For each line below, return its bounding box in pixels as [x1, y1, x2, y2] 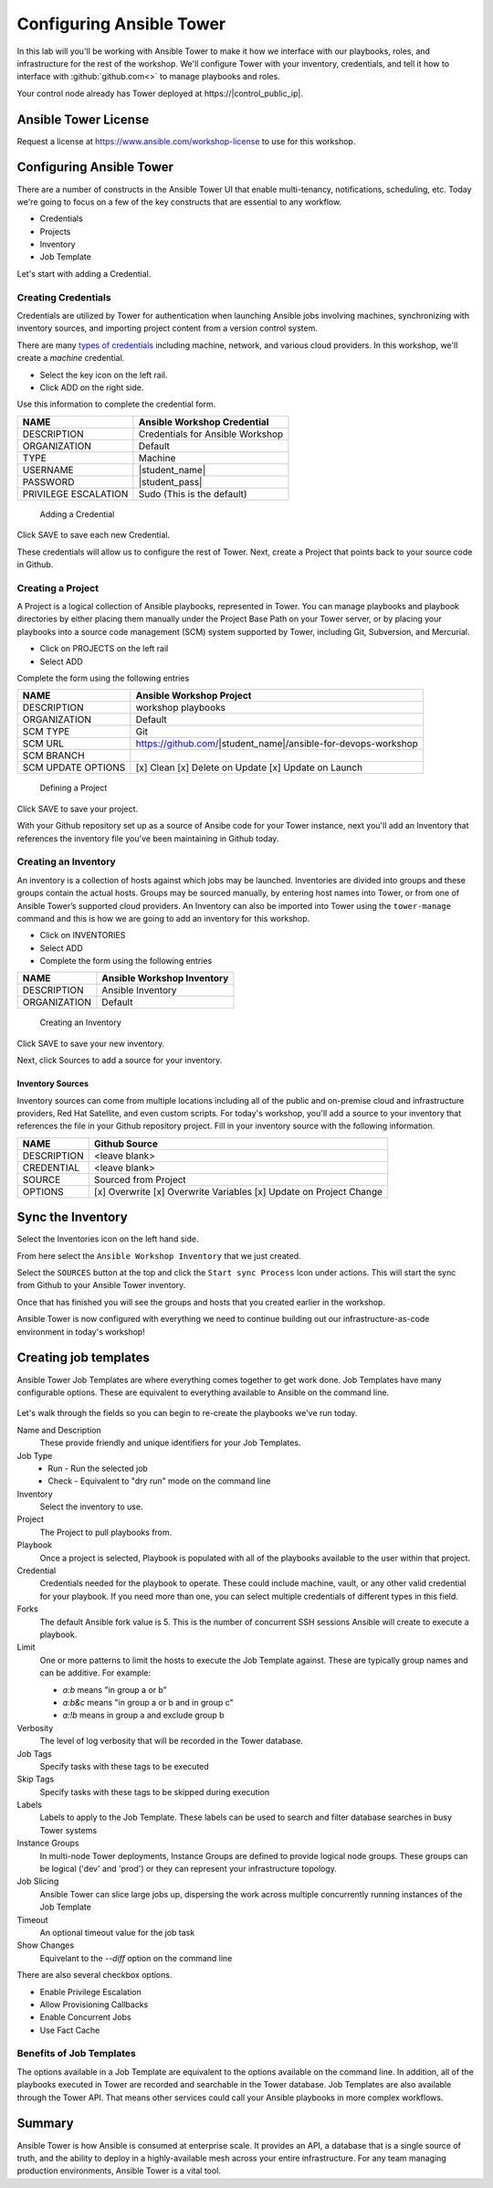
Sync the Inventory [16, 1210, 128, 1225]
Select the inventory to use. [39, 1501, 143, 1512]
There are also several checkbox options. [16, 1970, 173, 1981]
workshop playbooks [135, 702, 226, 714]
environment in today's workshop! [16, 1326, 145, 1337]
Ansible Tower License [16, 111, 150, 127]
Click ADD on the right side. [39, 382, 144, 393]
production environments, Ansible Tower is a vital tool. [16, 2165, 221, 2176]
